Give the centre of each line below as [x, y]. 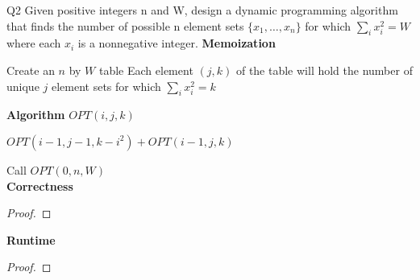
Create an [31, 70]
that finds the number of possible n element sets [125, 25]
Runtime [31, 239]
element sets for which [106, 86]
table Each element [146, 70]
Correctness [40, 185]
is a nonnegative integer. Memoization [177, 43]
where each [34, 43]
